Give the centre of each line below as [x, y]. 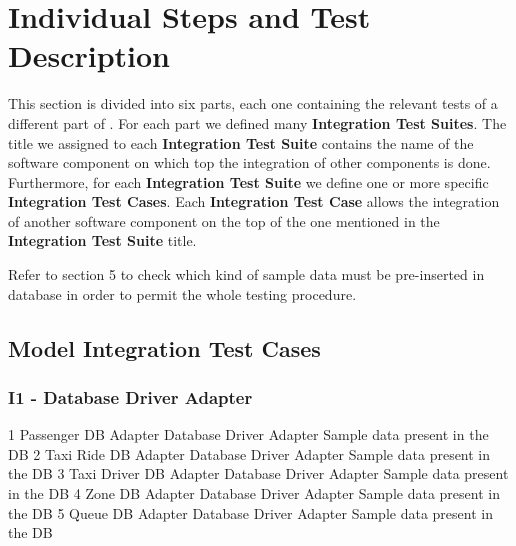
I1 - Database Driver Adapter [130, 396]
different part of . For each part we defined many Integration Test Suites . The [257, 122]
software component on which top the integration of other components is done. [249, 162]
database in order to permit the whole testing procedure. [182, 293]
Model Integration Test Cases [164, 347]
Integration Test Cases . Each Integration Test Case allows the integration [254, 201]
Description [89, 55]
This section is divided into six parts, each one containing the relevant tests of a [253, 103]
